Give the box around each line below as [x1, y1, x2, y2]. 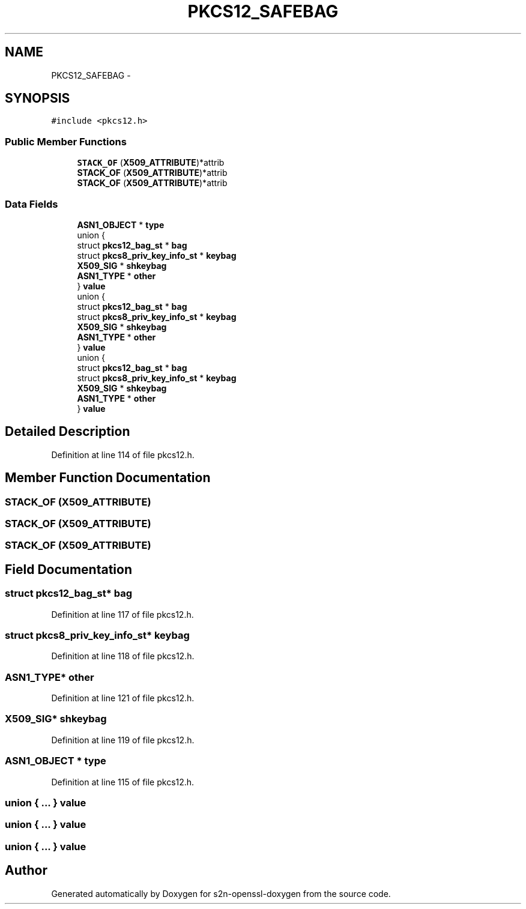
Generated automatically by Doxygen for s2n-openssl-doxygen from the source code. [51, 888, 391, 899]
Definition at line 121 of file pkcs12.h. [51, 693, 195, 704]
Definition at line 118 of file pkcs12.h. [51, 651, 195, 662]
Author [5, 863, 47, 878]
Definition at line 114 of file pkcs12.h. [51, 449, 195, 460]
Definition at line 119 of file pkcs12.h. [51, 734, 195, 745]
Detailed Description [5, 424, 130, 439]
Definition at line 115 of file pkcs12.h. [51, 776, 195, 787]
